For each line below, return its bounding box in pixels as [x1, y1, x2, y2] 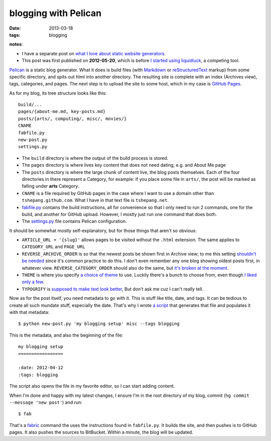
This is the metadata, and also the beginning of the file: [9, 332, 123, 338]
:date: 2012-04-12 [18, 365, 64, 371]
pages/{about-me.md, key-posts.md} [18, 108, 106, 115]
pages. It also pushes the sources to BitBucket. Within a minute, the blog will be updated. [9, 429, 193, 435]
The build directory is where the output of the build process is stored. [22, 155, 169, 161]
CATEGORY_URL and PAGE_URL [22, 244, 85, 250]
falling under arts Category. [22, 183, 79, 189]
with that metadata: [9, 309, 50, 315]
